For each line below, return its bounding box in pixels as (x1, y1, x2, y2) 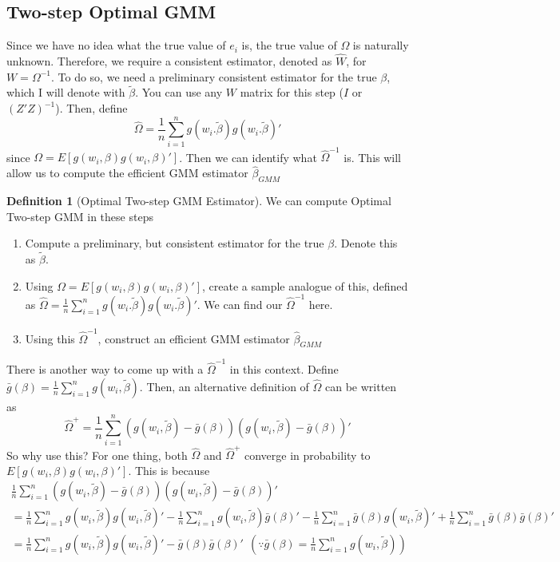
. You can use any (135, 84, 223, 101)
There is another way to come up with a (6, 361, 204, 378)
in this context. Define (229, 361, 339, 378)
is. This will (344, 148, 402, 165)
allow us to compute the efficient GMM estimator (6, 164, 248, 181)
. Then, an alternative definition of (139, 378, 309, 394)
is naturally (352, 37, 409, 53)
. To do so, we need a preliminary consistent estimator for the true (51, 68, 377, 85)
